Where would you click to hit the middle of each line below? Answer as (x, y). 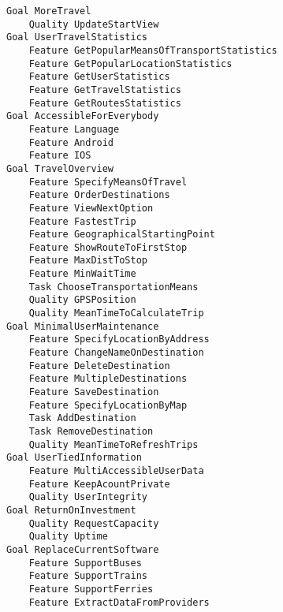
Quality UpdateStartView (94, 24)
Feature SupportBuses (85, 563)
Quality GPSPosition (82, 300)
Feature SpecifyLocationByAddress (119, 340)
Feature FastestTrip (82, 221)
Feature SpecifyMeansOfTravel (108, 182)
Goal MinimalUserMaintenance (83, 326)
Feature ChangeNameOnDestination (116, 353)
